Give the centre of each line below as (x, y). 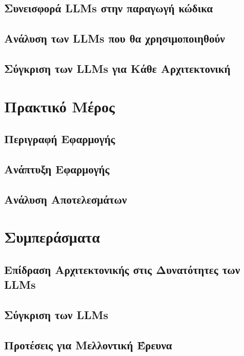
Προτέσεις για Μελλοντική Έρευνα (88, 344)
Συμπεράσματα (52, 237)
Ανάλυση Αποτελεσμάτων (66, 199)
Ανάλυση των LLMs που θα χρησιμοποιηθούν (115, 38)
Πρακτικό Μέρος (59, 106)
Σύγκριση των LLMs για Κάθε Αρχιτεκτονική (117, 68)
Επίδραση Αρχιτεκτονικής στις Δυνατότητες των (122, 269)
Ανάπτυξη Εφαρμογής (57, 169)
